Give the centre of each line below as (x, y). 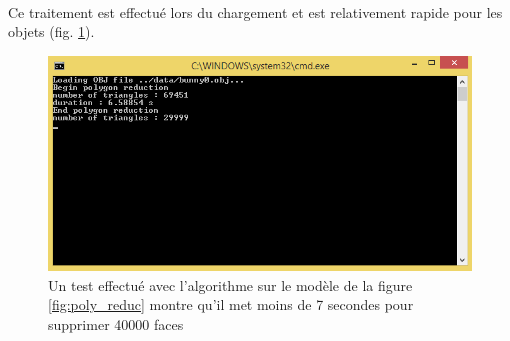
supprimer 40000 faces (116, 323)
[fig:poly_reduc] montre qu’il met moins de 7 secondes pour (231, 304)
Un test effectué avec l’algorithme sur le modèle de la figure (230, 284)
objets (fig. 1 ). (51, 31)
